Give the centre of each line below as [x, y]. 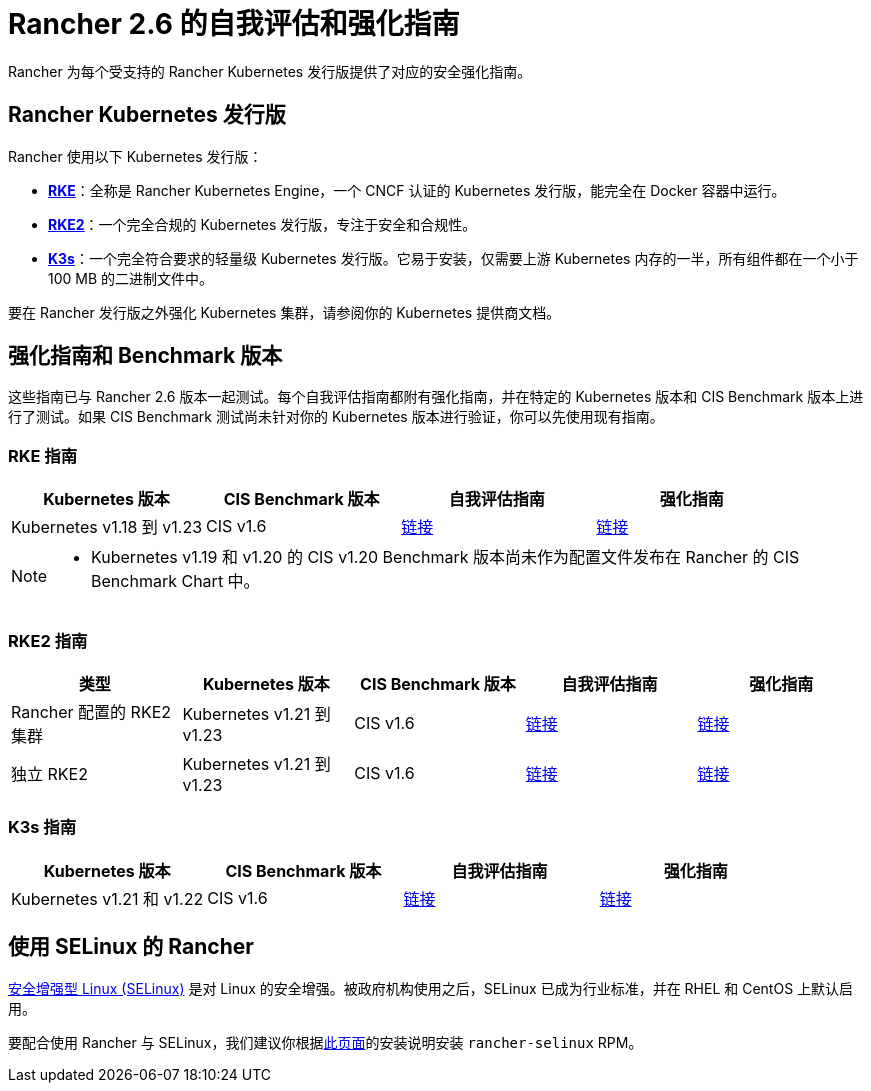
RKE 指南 [43, 455]
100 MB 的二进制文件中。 [131, 278]
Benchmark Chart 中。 [175, 581]
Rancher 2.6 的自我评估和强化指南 [234, 24]
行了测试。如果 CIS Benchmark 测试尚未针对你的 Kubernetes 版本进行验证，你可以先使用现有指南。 [336, 417]
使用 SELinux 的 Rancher [131, 947]
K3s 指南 [42, 827]
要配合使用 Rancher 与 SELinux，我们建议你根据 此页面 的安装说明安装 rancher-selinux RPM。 [325, 1042]
